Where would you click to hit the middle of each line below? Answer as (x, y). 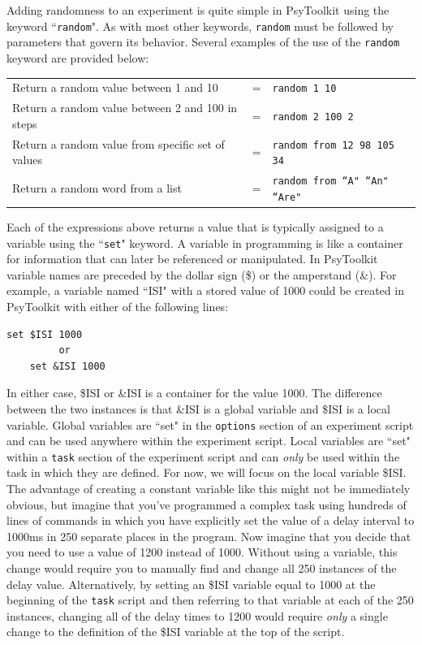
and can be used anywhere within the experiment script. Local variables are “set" (209, 441)
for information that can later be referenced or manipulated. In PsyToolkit (192, 259)
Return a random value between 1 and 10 (115, 87)
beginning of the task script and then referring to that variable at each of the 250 (210, 600)
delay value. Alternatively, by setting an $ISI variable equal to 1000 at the (191, 584)
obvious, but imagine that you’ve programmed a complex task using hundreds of (207, 504)
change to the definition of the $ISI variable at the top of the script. (176, 632)
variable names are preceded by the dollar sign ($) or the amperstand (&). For (202, 274)
